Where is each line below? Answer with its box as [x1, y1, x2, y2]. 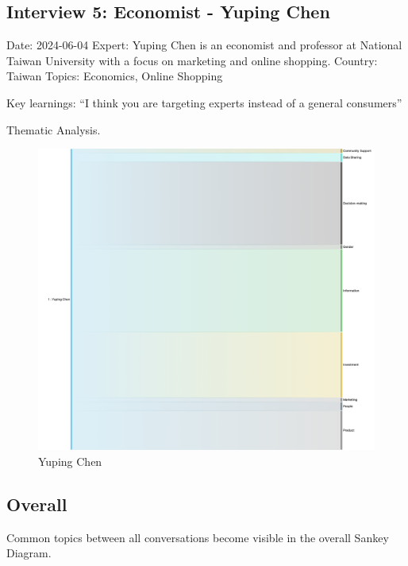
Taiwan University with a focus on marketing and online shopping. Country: [6, 52, 378, 68]
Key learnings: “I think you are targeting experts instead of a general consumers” [6, 94, 402, 110]
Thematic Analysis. [6, 121, 101, 138]
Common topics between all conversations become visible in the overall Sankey [6, 529, 389, 545]
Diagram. [6, 545, 52, 561]
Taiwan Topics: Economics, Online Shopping [6, 68, 223, 84]
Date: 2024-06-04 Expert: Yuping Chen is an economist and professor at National [6, 37, 402, 53]
